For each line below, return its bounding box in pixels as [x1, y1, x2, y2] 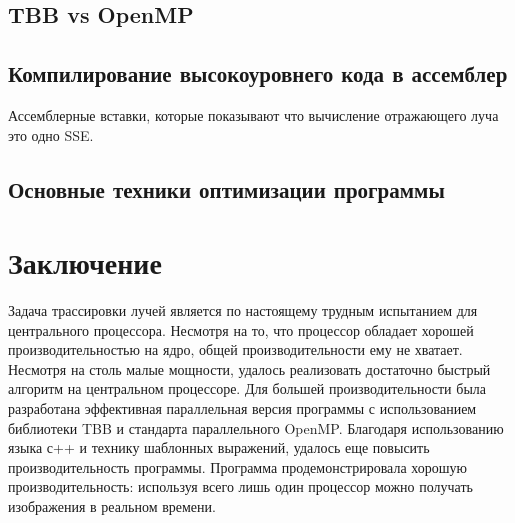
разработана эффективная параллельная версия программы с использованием [8, 398, 477, 419]
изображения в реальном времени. [8, 496, 216, 517]
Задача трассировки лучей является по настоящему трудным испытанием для [8, 300, 478, 321]
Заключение [8, 242, 162, 283]
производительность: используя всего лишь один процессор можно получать [8, 476, 473, 497]
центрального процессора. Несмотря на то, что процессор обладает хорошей [8, 319, 474, 340]
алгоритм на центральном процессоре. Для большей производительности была [8, 378, 486, 399]
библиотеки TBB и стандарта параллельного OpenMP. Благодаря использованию [8, 417, 504, 438]
